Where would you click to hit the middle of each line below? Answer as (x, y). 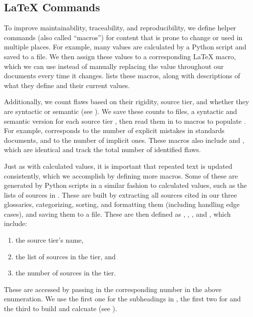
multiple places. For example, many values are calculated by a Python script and (125, 47)
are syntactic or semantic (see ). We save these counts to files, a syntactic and (121, 111)
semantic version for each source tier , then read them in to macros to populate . (125, 121)
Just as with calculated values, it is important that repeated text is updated (118, 166)
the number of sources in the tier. (66, 273)
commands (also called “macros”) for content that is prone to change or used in (123, 37)
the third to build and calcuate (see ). (61, 308)
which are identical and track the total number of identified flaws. (103, 149)
